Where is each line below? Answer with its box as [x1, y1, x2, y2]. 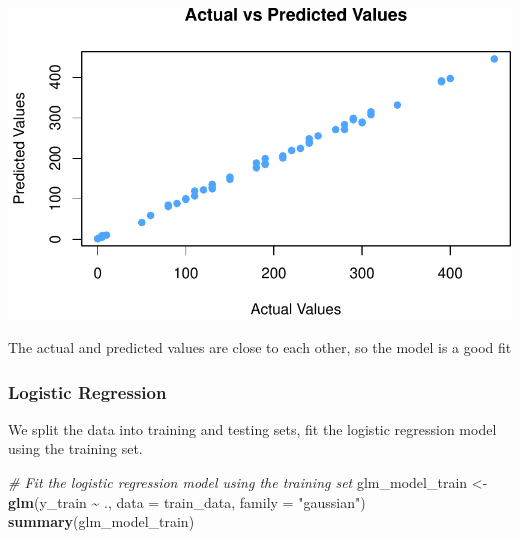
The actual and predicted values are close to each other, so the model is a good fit [8, 336, 512, 357]
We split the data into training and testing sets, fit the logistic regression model [8, 418, 497, 439]
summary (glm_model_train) [8, 511, 195, 532]
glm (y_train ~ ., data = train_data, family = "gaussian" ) [8, 491, 366, 512]
